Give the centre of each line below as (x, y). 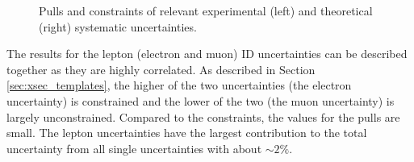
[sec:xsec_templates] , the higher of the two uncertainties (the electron (179, 85)
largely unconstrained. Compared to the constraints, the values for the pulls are (203, 116)
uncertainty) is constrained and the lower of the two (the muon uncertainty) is (201, 100)
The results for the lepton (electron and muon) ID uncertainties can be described (207, 54)
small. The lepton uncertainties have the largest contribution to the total (187, 133)
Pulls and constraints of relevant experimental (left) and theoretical (206, 10)
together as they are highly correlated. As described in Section (161, 69)
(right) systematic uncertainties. (118, 26)
